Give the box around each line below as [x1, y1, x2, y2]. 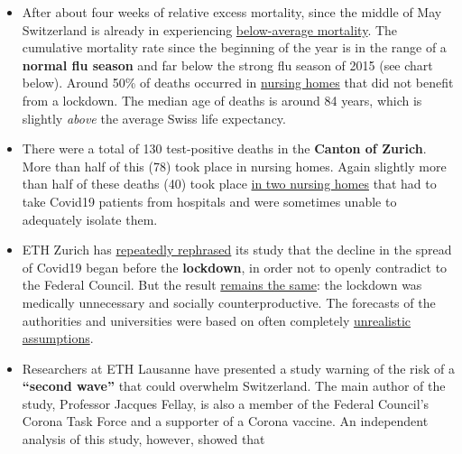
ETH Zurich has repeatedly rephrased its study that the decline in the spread [22, 240, 452, 259]
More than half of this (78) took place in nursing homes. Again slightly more [22, 156, 447, 175]
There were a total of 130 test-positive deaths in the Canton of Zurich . [22, 139, 427, 158]
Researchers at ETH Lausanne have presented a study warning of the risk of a [22, 358, 455, 377]
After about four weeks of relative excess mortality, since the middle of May [22, 3, 442, 21]
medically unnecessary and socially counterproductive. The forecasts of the [22, 292, 436, 311]
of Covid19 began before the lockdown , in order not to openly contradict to [22, 257, 448, 276]
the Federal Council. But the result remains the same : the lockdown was [22, 275, 422, 294]
